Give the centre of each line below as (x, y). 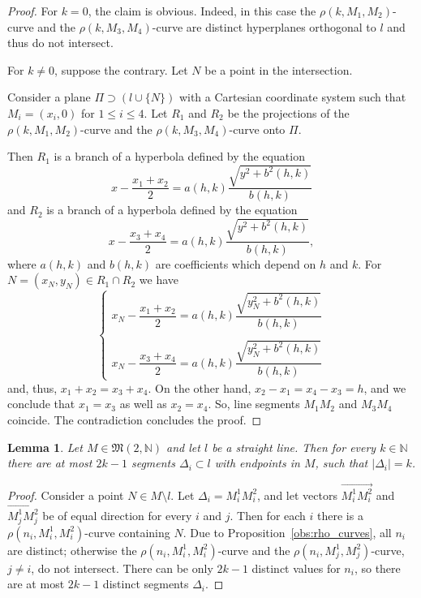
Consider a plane (49, 97)
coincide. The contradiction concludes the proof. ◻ (135, 420)
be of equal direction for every (117, 515)
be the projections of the (288, 112)
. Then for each (268, 515)
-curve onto (257, 129)
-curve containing (127, 532)
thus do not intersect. (60, 43)
